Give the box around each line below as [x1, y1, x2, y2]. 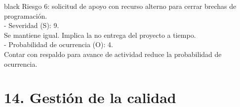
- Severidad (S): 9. [4, 20, 59, 30]
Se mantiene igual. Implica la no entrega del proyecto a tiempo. [4, 29, 196, 40]
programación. [4, 10, 47, 21]
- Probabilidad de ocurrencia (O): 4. [4, 39, 113, 50]
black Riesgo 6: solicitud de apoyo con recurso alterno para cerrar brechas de [4, 1, 237, 11]
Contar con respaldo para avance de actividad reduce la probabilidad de [4, 49, 222, 59]
